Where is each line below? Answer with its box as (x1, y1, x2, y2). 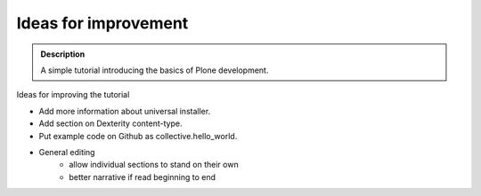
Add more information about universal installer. (38, 106, 211, 116)
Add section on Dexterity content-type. (38, 118, 183, 129)
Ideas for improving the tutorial (16, 90, 130, 100)
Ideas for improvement (16, 13, 189, 33)
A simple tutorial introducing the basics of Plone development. (40, 65, 269, 75)
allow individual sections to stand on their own (69, 160, 240, 170)
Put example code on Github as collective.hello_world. (38, 130, 238, 141)
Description (40, 49, 86, 59)
